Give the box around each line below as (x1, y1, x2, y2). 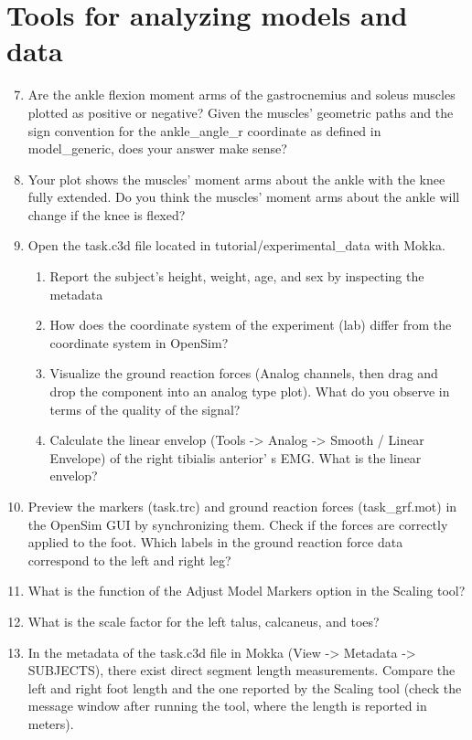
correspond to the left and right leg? (27, 550, 231, 569)
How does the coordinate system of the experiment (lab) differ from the (49, 315, 452, 334)
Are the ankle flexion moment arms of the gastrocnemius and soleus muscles (27, 85, 456, 104)
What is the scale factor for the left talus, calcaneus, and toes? (27, 611, 380, 630)
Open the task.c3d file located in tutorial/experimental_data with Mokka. (27, 236, 445, 255)
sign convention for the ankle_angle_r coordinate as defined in (27, 121, 381, 140)
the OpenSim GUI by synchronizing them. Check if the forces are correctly (27, 514, 448, 534)
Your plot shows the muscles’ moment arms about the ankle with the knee (27, 169, 445, 188)
